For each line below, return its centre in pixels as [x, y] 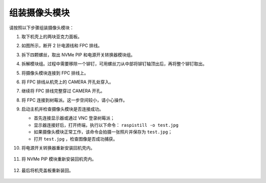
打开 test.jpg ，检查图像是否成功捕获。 [76, 139]
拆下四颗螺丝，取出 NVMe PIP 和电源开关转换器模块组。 [78, 55]
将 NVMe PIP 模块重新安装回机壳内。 [59, 159]
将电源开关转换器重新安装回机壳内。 [58, 148]
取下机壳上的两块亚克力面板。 [52, 37]
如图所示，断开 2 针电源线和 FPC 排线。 [62, 46]
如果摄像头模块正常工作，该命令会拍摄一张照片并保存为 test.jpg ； [103, 132]
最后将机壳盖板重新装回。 [47, 170]
